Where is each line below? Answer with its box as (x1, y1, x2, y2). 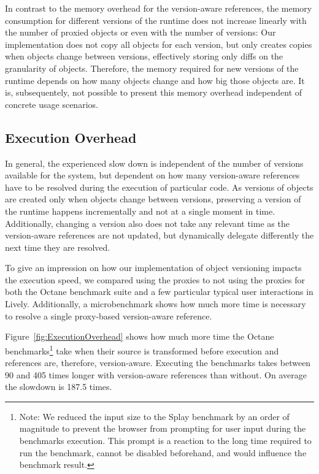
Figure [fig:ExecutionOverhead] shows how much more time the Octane (5, 330, 274, 343)
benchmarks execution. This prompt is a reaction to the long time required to (19, 434, 312, 447)
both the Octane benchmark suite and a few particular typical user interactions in (5, 285, 313, 298)
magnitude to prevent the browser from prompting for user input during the (19, 422, 306, 435)
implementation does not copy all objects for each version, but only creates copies (5, 37, 312, 50)
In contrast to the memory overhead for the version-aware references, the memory (5, 2, 312, 14)
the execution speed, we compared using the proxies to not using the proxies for (5, 273, 305, 286)
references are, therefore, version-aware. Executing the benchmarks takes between (5, 356, 311, 369)
